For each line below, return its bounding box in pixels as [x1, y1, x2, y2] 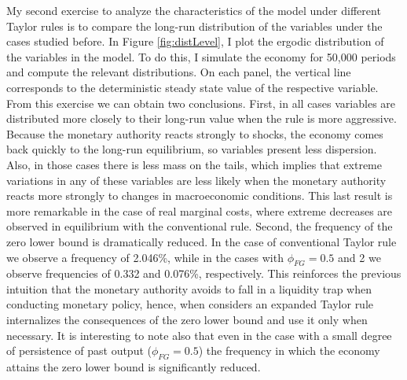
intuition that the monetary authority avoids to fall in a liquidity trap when [6, 280, 372, 297]
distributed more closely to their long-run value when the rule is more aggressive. [6, 110, 397, 127]
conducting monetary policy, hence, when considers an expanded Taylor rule [6, 296, 374, 312]
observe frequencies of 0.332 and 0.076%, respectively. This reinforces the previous [6, 265, 401, 282]
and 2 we [338, 249, 381, 265]
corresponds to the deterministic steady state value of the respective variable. [6, 79, 379, 95]
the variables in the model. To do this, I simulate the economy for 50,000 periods [6, 48, 396, 65]
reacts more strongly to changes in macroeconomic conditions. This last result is [6, 187, 393, 204]
